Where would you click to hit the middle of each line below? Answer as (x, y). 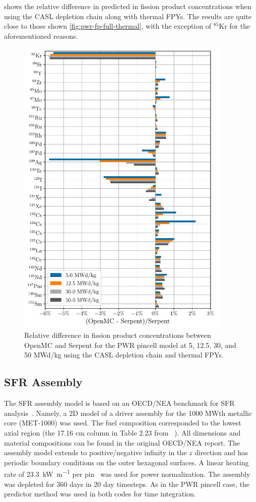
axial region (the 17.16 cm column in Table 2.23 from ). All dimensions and (122, 432)
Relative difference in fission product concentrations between (118, 335)
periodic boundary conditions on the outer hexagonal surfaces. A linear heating (126, 462)
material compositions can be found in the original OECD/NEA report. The (122, 442)
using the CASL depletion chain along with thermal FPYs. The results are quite (128, 16)
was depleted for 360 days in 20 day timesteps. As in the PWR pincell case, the (127, 484)
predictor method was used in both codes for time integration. (100, 494)
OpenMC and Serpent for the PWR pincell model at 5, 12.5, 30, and (130, 345)
